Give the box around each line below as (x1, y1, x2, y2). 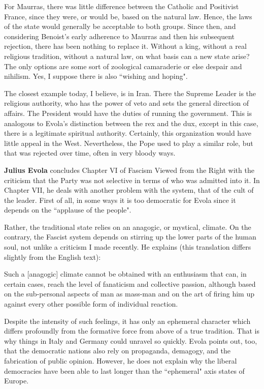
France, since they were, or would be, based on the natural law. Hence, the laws (4, 11, 252, 21)
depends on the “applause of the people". (4, 204, 131, 215)
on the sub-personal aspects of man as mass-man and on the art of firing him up (4, 288, 254, 299)
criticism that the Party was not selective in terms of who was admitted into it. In (4, 174, 260, 185)
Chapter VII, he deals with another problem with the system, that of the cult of (4, 185, 254, 195)
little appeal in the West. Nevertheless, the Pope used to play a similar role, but (4, 137, 253, 148)
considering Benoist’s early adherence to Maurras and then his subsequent (4, 31, 235, 41)
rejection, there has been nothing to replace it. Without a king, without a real (4, 41, 247, 51)
